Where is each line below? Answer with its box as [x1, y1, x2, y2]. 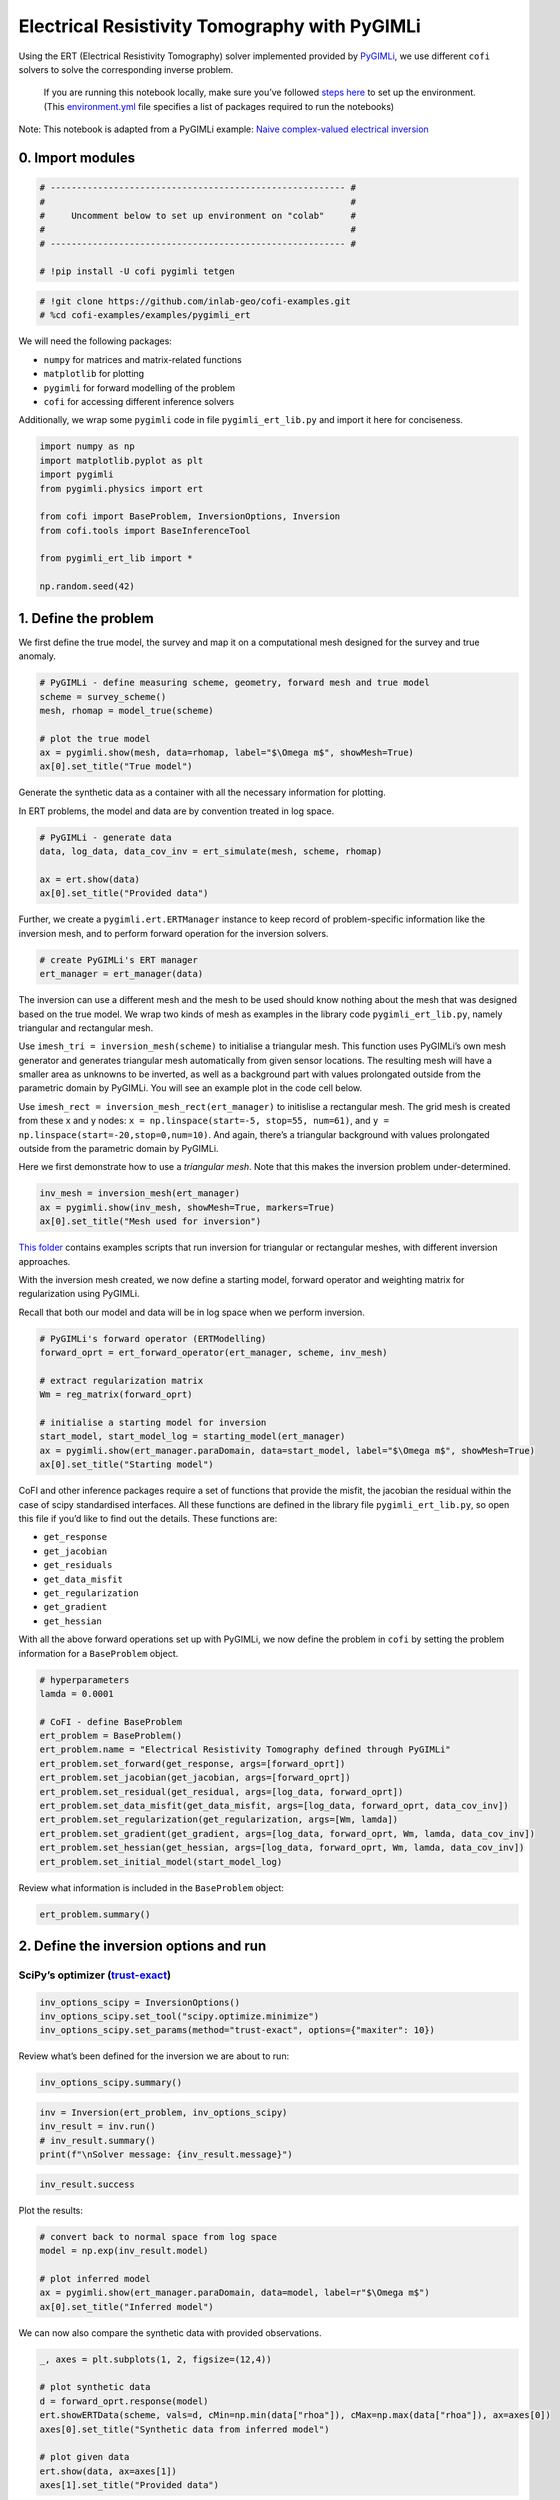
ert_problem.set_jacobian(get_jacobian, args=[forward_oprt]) [39, 1772, 351, 1784]
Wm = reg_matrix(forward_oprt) [39, 1389, 194, 1400]
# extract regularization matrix [39, 1375, 204, 1386]
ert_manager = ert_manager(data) [39, 968, 204, 980]
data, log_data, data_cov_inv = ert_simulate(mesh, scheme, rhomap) [39, 846, 383, 857]
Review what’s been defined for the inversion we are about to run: [18, 2050, 290, 2062]
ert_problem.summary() [39, 1908, 151, 1920]
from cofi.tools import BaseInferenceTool [39, 525, 251, 536]
